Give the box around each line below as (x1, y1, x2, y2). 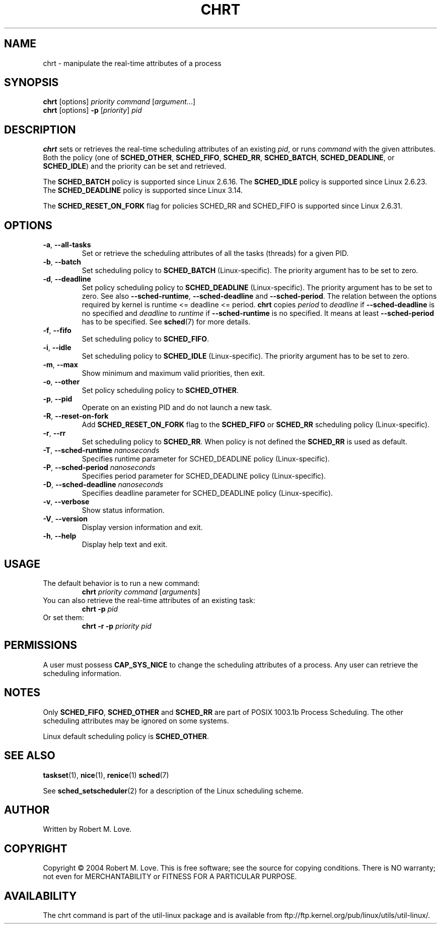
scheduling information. (43, 669, 121, 678)
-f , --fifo (43, 326, 71, 335)
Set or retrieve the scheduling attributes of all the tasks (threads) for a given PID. (82, 249, 349, 258)
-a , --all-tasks (43, 240, 91, 249)
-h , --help (43, 532, 77, 541)
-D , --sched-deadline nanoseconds (43, 480, 164, 489)
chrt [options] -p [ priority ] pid (43, 106, 142, 115)
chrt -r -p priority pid (82, 621, 152, 630)
